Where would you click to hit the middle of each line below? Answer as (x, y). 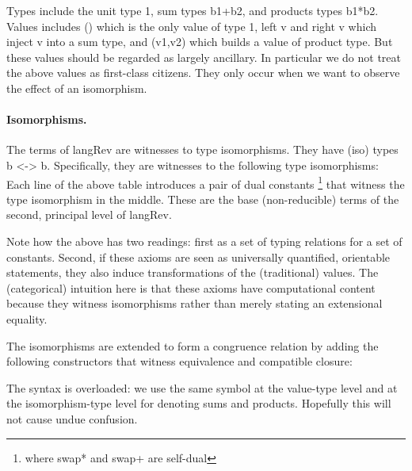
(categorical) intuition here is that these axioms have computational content (191, 287)
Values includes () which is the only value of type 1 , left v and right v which (192, 26)
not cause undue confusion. (72, 418)
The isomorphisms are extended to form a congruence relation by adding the (193, 345)
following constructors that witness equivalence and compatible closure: (179, 361)
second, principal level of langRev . (89, 214)
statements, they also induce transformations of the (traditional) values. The (193, 272)
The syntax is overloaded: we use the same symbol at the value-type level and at (202, 387)
